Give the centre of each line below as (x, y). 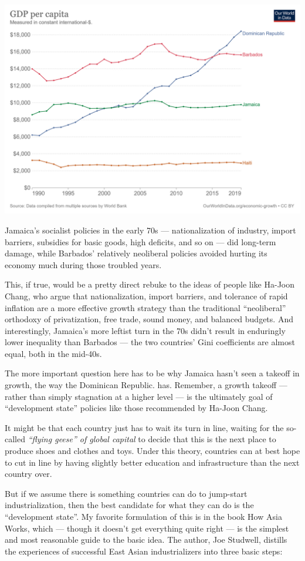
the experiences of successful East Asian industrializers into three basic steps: (144, 551)
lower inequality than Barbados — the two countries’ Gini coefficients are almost (150, 342)
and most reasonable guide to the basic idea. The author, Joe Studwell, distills (146, 540)
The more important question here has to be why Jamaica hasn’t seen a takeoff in (152, 373)
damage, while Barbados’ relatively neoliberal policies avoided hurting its (136, 253)
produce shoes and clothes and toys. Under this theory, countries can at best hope (152, 451)
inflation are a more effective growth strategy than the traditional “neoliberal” (145, 307)
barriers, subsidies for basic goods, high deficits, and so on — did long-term (140, 241)
